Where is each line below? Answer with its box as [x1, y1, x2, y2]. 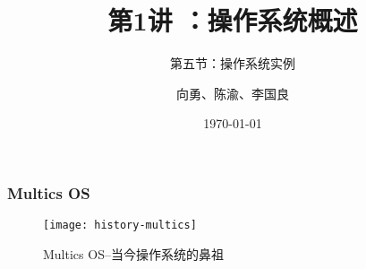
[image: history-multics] [43, 219, 197, 232]
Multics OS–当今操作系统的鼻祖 [43, 244, 224, 263]
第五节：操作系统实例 [170, 54, 295, 73]
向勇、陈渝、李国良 [176, 83, 289, 102]
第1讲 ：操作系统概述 [107, 2, 358, 39]
